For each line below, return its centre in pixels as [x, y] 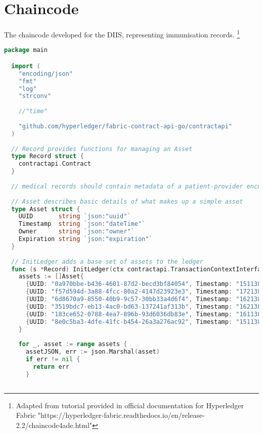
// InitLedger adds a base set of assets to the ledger [107, 261]
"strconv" [35, 96]
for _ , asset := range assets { [73, 344]
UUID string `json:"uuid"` [75, 216]
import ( [26, 66]
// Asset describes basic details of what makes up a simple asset [127, 201]
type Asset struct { [46, 209]
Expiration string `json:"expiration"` [85, 239]
